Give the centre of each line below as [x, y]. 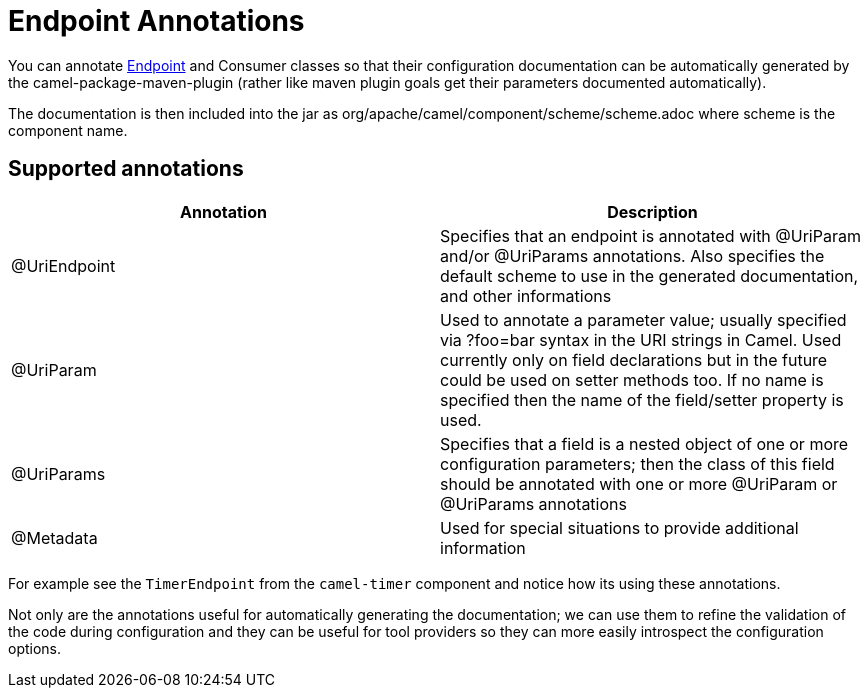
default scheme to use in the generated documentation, [649, 275]
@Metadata [54, 537]
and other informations [526, 295]
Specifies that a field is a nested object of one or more [644, 443]
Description [652, 211]
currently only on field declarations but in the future [634, 359]
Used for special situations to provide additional [619, 527]
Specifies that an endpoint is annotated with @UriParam [650, 235]
